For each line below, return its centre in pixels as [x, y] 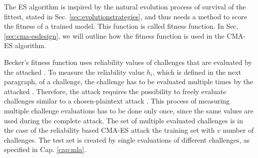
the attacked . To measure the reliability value [74, 72]
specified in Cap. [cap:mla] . [45, 149]
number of [238, 130]
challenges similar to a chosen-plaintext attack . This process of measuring [117, 101]
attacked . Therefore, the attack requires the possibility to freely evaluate [115, 91]
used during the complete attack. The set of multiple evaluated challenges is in [124, 120]
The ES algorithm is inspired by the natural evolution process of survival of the [125, 6]
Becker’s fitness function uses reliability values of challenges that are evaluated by [128, 62]
